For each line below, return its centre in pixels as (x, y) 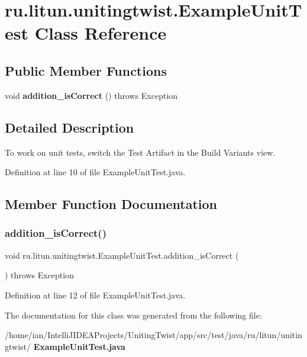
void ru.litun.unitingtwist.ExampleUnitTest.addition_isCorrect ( (122, 255)
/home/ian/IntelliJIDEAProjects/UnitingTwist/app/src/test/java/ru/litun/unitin (153, 335)
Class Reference (101, 33)
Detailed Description (70, 127)
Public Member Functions (86, 70)
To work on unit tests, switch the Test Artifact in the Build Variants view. (140, 152)
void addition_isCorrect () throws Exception (91, 95)
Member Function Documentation (111, 204)
